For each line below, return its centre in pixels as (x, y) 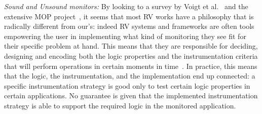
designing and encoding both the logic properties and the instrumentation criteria (131, 55)
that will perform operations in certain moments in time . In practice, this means (131, 66)
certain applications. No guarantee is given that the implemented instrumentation (131, 96)
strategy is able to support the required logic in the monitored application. (120, 105)
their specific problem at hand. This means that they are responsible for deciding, (131, 46)
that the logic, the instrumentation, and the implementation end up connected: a (130, 76)
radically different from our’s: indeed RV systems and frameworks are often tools (129, 26)
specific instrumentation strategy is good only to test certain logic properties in (127, 85)
